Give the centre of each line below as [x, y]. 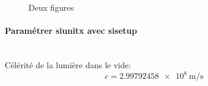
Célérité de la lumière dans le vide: [68, 64]
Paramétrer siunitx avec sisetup [71, 31]
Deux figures [51, 7]
